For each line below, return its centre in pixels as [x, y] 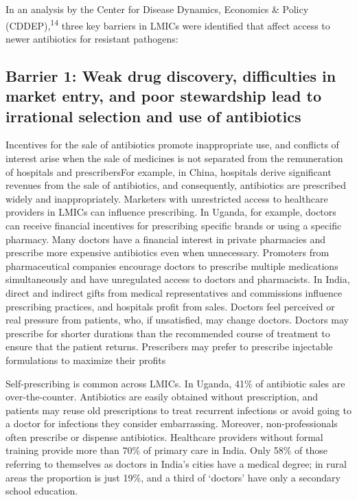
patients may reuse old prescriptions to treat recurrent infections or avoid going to [178, 410]
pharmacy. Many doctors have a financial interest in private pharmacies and [165, 239]
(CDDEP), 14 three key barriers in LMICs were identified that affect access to [168, 24]
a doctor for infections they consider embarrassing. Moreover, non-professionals [172, 423]
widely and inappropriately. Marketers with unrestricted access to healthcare [167, 198]
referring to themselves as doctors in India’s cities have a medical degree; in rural [176, 464]
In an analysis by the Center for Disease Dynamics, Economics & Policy [157, 9]
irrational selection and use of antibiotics [153, 116]
